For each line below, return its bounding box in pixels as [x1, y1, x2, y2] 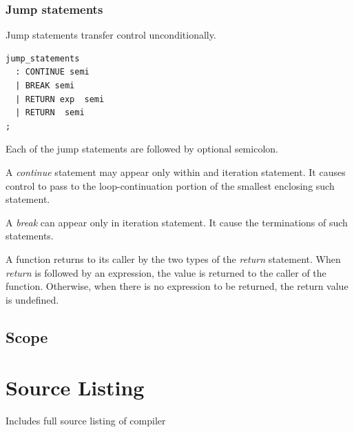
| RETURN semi [15, 108, 85, 118]
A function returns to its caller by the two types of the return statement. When [6, 251, 341, 266]
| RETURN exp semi [15, 94, 105, 104]
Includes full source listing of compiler [6, 413, 166, 428]
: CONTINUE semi [15, 67, 90, 77]
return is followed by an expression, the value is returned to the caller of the [6, 265, 326, 279]
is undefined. [6, 292, 59, 306]
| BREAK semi [15, 81, 75, 90]
